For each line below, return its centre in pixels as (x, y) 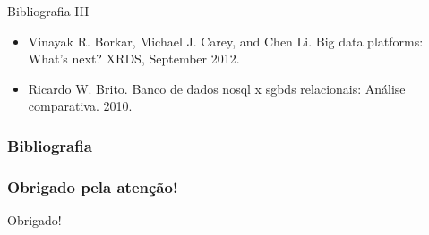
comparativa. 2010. (80, 106)
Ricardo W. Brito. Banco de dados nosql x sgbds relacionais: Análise (217, 88)
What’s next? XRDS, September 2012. (134, 59)
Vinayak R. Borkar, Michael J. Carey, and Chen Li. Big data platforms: (226, 41)
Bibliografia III (48, 11)
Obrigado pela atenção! (93, 186)
